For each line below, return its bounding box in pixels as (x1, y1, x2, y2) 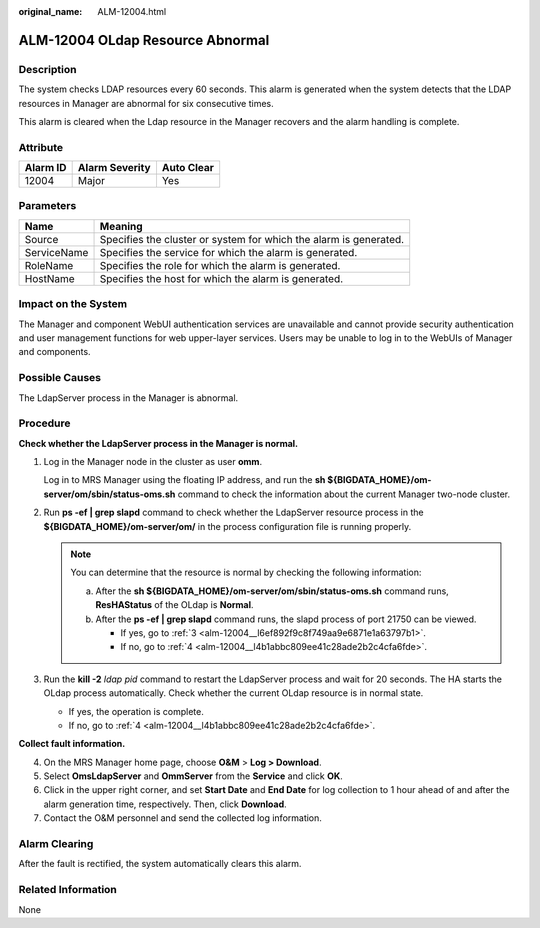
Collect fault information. (18, 738, 126, 750)
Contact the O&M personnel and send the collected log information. (43, 812, 322, 824)
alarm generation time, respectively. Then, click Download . (43, 798, 287, 810)
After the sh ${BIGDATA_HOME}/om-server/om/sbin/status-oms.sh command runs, (95, 585, 449, 597)
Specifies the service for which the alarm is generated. (99, 245, 358, 259)
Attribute (18, 140, 64, 154)
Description (18, 62, 77, 76)
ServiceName (24, 245, 89, 259)
